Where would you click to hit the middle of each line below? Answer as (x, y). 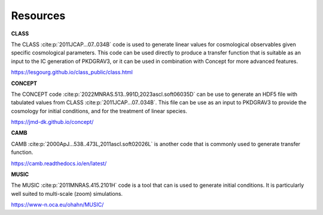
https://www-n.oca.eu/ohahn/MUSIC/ (57, 205)
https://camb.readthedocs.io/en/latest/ (59, 163)
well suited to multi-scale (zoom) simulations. (67, 193)
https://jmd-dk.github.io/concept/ (52, 122)
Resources (38, 16)
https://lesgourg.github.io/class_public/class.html (72, 72)
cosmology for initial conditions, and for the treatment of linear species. (99, 111)
